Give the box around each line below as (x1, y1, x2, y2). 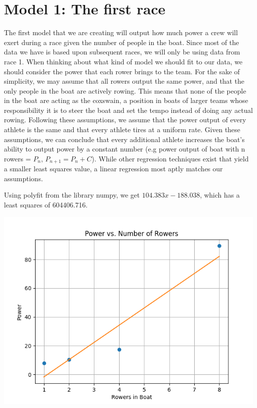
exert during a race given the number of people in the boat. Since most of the (4, 37, 239, 47)
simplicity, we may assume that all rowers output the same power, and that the (4, 76, 245, 86)
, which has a (200, 190, 240, 200)
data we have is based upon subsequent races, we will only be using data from (4, 47, 240, 57)
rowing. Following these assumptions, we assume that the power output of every (4, 114, 246, 125)
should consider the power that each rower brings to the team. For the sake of (4, 66, 240, 76)
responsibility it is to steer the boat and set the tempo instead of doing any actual (4, 104, 253, 115)
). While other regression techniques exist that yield (91, 153, 249, 163)
